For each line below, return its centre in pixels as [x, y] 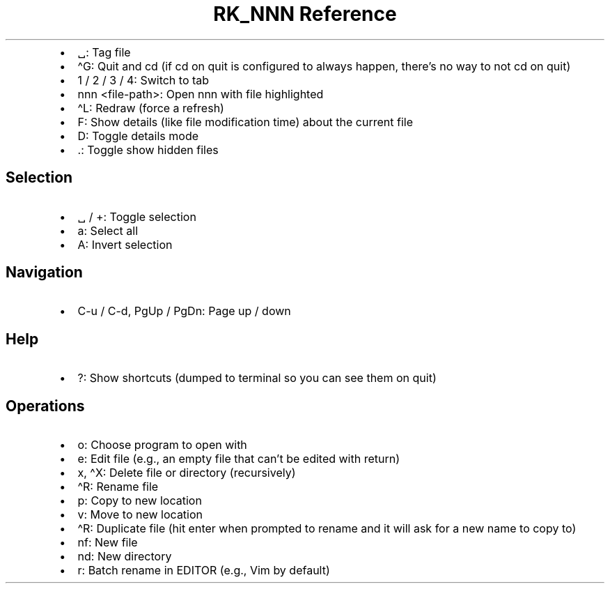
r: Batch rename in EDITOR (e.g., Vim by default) [204, 571]
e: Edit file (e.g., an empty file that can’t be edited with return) [239, 459]
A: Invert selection [125, 244]
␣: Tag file [104, 52]
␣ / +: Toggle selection [137, 216]
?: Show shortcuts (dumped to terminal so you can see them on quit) [257, 378]
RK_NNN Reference [305, 14]
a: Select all [108, 230]
